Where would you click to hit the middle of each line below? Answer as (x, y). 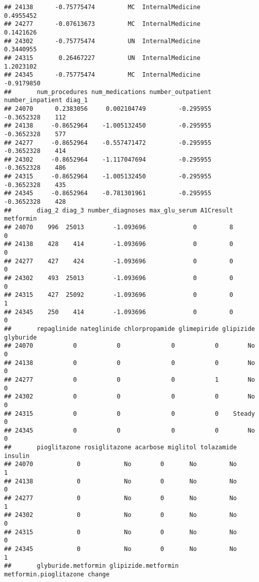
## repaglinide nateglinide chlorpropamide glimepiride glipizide (129, 329)
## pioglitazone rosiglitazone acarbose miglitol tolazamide (121, 448)
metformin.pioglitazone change (57, 574)
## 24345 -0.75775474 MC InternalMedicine (102, 75)
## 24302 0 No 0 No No (121, 515)
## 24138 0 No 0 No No (121, 481)
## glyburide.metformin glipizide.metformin (91, 566)
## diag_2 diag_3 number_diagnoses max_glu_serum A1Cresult (119, 210)
